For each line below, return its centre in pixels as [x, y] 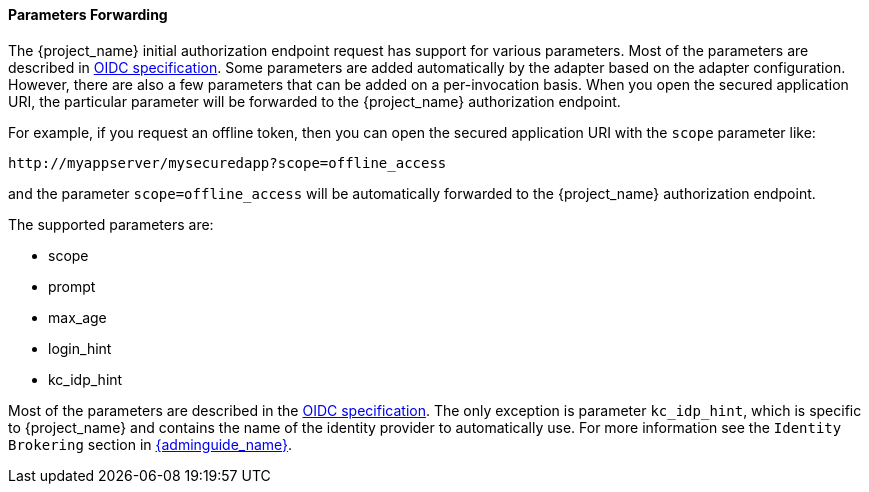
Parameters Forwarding [88, 14]
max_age [77, 317]
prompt [72, 286]
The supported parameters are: [111, 224]
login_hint [80, 348]
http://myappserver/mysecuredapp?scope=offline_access [227, 162]
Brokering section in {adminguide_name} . [150, 444]
